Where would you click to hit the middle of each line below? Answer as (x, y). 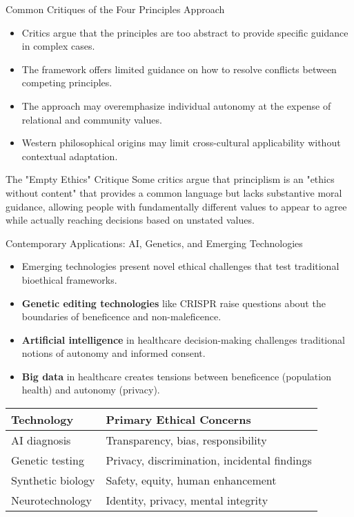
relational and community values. (92, 119)
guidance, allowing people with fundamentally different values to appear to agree (176, 206)
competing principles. (67, 82)
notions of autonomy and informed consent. (114, 353)
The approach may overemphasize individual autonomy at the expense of (176, 105)
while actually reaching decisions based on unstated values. (130, 220)
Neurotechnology (51, 500)
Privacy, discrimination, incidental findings (209, 460)
